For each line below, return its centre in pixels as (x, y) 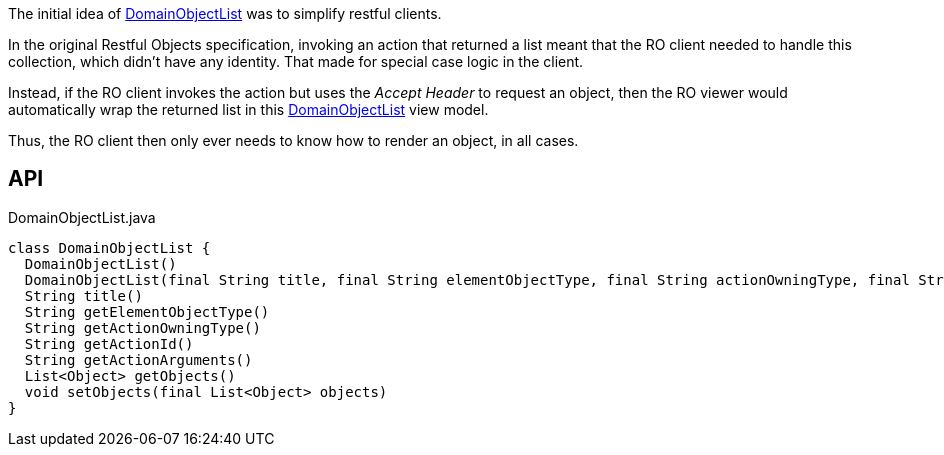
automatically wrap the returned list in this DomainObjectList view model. (248, 109)
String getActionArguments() (138, 359)
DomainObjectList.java (82, 217)
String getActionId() (109, 343)
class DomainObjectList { (109, 247)
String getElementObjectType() (147, 311)
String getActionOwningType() (142, 327)
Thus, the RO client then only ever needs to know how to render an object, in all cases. (293, 140)
